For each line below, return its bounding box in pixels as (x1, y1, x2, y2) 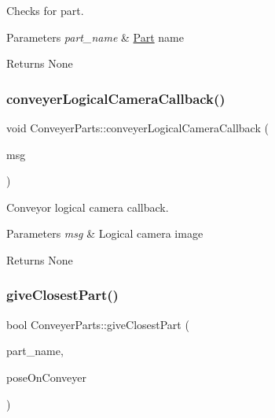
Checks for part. (6, 2, 84, 18)
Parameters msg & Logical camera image (6, 225, 203, 242)
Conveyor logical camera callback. (6, 198, 169, 215)
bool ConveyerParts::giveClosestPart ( (6, 316, 189, 332)
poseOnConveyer (6, 368, 87, 385)
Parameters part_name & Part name (6, 28, 184, 45)
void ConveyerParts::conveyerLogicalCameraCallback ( (6, 120, 269, 135)
